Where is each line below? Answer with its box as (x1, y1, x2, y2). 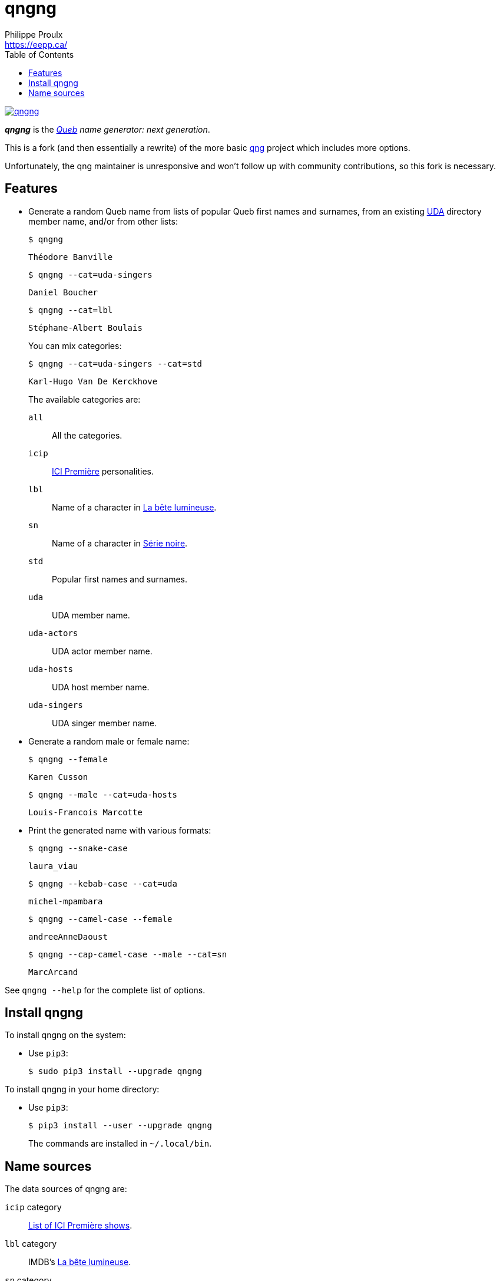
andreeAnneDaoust (28, 931, 108, 941)
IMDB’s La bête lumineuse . (28, 1257, 131, 1267)
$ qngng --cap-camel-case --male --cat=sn (28, 949, 227, 959)
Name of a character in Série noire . (52, 538, 188, 548)
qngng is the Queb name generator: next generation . (5, 124, 210, 134)
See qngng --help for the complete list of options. (5, 984, 206, 995)
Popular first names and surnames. (52, 574, 187, 584)
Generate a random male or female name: (28, 736, 190, 746)
